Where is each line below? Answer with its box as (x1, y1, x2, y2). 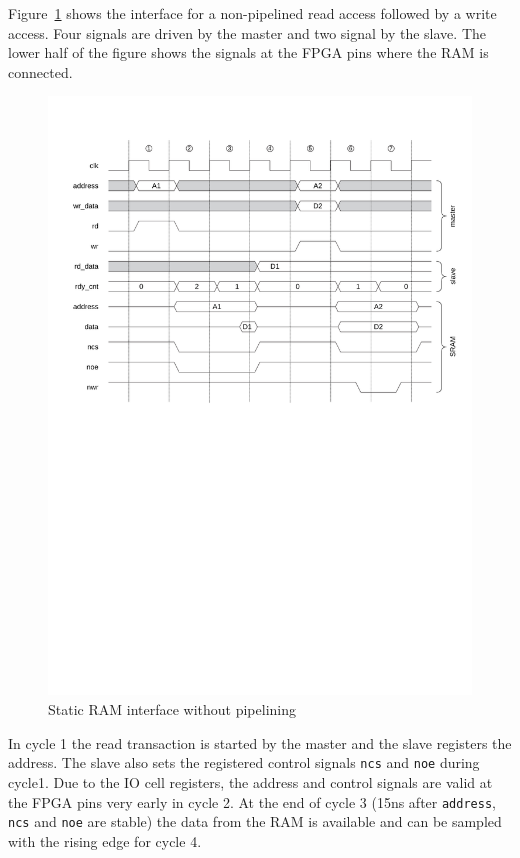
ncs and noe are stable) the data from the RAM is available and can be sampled (8, 811, 502, 832)
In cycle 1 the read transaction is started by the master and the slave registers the (8, 732, 512, 753)
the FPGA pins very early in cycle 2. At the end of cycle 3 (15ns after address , (8, 791, 496, 812)
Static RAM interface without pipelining (48, 699, 296, 720)
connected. (8, 61, 73, 82)
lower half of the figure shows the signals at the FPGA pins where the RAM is (8, 42, 489, 63)
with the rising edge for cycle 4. (8, 830, 202, 851)
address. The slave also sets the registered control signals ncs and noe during (8, 752, 480, 773)
